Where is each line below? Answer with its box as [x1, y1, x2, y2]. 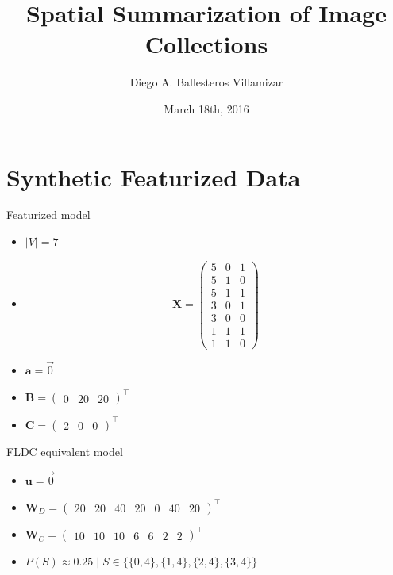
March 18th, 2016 [164, 100, 249, 117]
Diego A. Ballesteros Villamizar [129, 74, 283, 90]
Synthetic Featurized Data [6, 160, 301, 193]
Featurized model [6, 206, 91, 223]
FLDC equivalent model [6, 443, 123, 459]
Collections [144, 28, 268, 60]
